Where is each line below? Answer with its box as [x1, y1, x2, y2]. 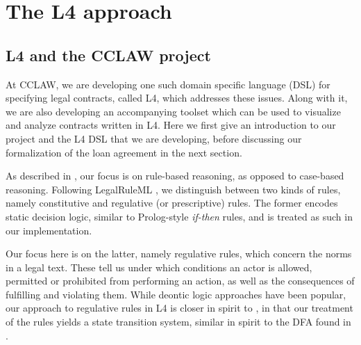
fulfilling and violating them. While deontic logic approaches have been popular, [6, 287, 346, 301]
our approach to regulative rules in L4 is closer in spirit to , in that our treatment [6, 300, 353, 315]
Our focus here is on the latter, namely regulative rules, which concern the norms [6, 246, 352, 261]
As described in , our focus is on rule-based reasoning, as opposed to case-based [6, 168, 344, 183]
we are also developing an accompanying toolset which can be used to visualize [6, 104, 341, 118]
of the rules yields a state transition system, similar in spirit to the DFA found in [6, 314, 351, 329]
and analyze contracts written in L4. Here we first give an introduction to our [6, 118, 336, 132]
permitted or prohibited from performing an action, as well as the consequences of [6, 273, 355, 288]
